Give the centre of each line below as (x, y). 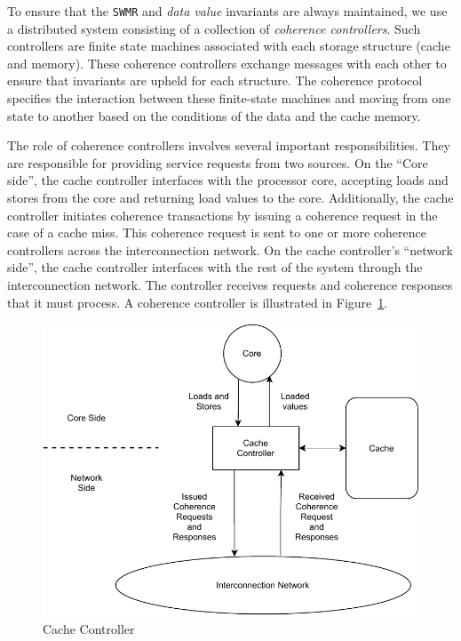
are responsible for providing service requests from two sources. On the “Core (218, 162)
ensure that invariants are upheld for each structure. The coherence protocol (215, 80)
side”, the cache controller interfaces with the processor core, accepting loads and (228, 180)
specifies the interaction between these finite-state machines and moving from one (229, 98)
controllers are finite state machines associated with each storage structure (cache (229, 46)
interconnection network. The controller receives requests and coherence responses (230, 284)
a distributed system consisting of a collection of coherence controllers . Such (214, 28)
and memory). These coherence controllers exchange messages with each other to (227, 63)
